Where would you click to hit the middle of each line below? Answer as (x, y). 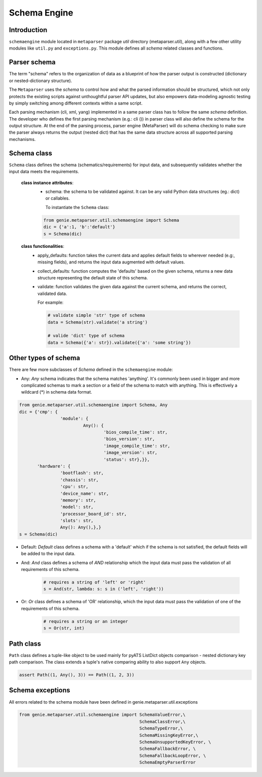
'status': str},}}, (127, 459)
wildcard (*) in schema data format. (57, 392)
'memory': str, (78, 500)
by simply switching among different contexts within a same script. (76, 103)
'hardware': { (54, 466)
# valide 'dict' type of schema (86, 336)
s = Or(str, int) (64, 628)
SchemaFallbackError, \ (167, 749)
